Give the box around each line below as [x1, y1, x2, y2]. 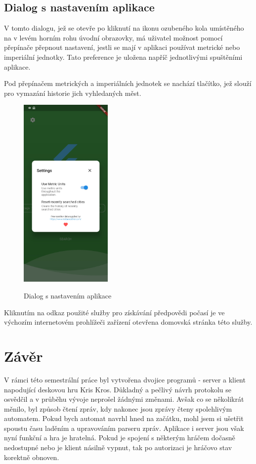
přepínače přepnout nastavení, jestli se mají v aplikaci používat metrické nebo [4, 42, 240, 52]
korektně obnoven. [4, 452, 59, 462]
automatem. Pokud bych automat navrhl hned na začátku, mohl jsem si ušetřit [4, 413, 244, 423]
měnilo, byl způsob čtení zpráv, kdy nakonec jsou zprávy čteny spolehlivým [4, 403, 232, 414]
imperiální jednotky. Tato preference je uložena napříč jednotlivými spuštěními [4, 51, 243, 62]
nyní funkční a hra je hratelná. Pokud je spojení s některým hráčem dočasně [4, 432, 235, 443]
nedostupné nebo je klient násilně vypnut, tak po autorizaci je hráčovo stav [4, 442, 232, 453]
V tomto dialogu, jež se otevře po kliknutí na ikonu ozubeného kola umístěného [4, 23, 244, 33]
